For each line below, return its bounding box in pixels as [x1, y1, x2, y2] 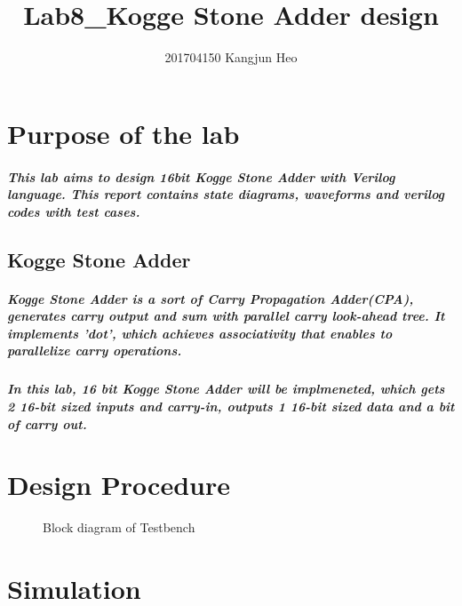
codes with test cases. [7, 202, 140, 220]
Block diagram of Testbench [43, 518, 195, 537]
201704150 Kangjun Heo [164, 48, 298, 67]
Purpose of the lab [7, 115, 240, 151]
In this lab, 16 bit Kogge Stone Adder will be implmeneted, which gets [7, 379, 445, 398]
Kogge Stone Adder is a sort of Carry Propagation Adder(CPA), [7, 289, 414, 307]
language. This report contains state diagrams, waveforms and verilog [7, 185, 445, 203]
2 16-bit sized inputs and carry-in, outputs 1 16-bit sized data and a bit [7, 397, 455, 415]
